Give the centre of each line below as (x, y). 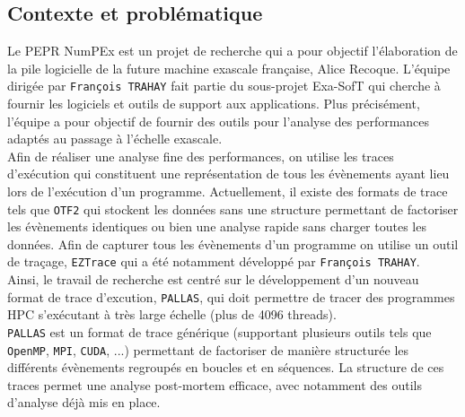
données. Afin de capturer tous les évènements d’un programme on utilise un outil (233, 243)
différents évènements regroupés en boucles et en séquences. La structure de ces (226, 367)
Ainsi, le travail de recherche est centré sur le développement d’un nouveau (213, 279)
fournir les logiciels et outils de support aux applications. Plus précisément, (214, 104)
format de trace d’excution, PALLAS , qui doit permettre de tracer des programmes (231, 296)
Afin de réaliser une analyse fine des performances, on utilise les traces (201, 156)
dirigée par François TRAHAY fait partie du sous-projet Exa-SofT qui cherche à (224, 86)
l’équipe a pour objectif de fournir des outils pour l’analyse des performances (219, 121)
